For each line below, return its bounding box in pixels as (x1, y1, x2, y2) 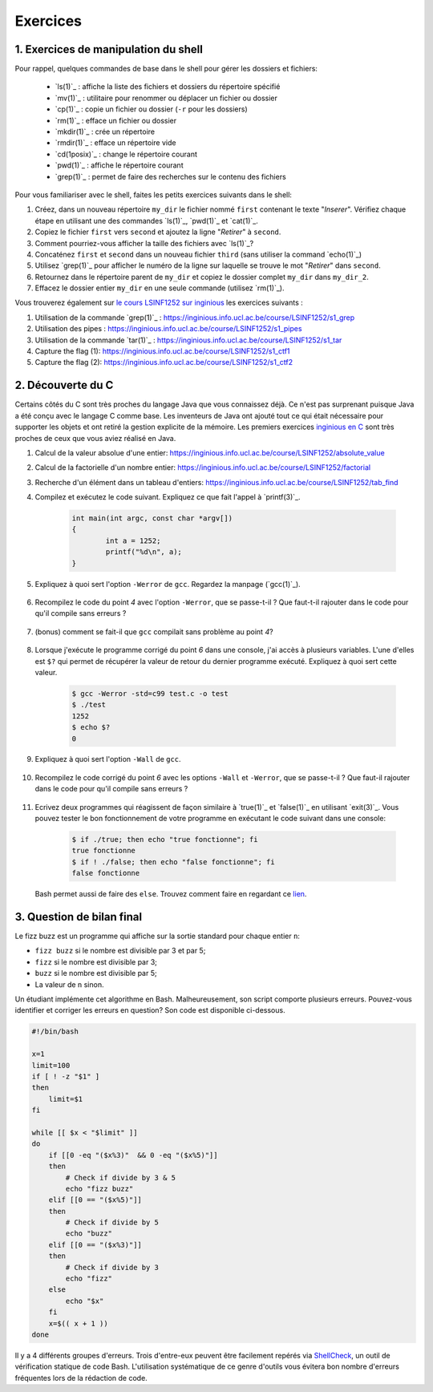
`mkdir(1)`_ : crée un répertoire (55, 127, 156, 136)
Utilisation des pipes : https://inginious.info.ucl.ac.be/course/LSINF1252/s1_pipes (34, 324, 302, 334)
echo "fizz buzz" (65, 1184, 134, 1193)
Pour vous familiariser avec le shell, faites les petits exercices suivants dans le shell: (14, 189, 293, 200)
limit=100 (31, 1061, 71, 1070)
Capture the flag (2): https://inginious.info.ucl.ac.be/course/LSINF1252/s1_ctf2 (34, 358, 293, 367)
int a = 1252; (105, 536, 161, 545)
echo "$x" (65, 1296, 104, 1305)
